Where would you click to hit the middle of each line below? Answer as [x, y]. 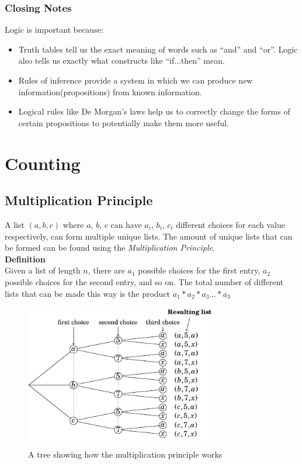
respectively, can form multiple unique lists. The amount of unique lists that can [149, 236]
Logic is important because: [54, 30]
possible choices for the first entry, [199, 270]
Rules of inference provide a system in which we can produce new [136, 80]
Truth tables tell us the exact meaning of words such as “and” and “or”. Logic [158, 49]
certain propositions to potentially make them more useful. [124, 122]
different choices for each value [230, 224]
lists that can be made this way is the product [88, 293]
